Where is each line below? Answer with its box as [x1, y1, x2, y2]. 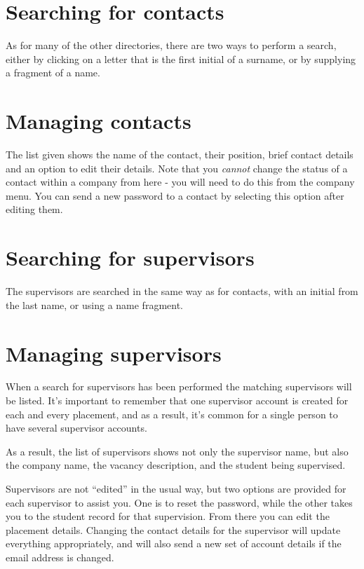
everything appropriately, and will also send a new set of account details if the [6, 536, 342, 551]
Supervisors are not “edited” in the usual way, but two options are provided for [6, 481, 346, 495]
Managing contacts [6, 107, 191, 135]
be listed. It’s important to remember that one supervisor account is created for [6, 393, 349, 408]
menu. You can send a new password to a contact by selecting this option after [6, 188, 344, 203]
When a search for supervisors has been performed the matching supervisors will [6, 379, 352, 394]
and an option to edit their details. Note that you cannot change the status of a [6, 160, 348, 175]
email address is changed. [6, 549, 114, 564]
